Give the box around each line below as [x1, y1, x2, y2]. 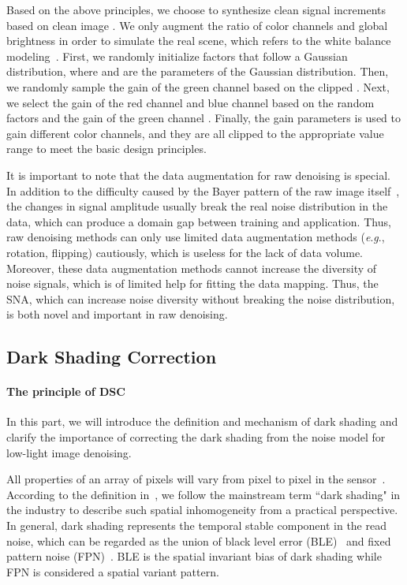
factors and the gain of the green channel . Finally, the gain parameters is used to [6, 110, 401, 126]
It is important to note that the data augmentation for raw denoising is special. [6, 166, 390, 183]
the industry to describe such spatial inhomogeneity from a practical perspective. [6, 501, 398, 518]
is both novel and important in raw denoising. [6, 306, 228, 322]
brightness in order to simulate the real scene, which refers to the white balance [6, 32, 391, 49]
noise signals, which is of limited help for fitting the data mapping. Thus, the [6, 275, 379, 292]
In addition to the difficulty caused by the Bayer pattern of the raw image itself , [6, 182, 400, 199]
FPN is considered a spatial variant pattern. [6, 563, 219, 579]
